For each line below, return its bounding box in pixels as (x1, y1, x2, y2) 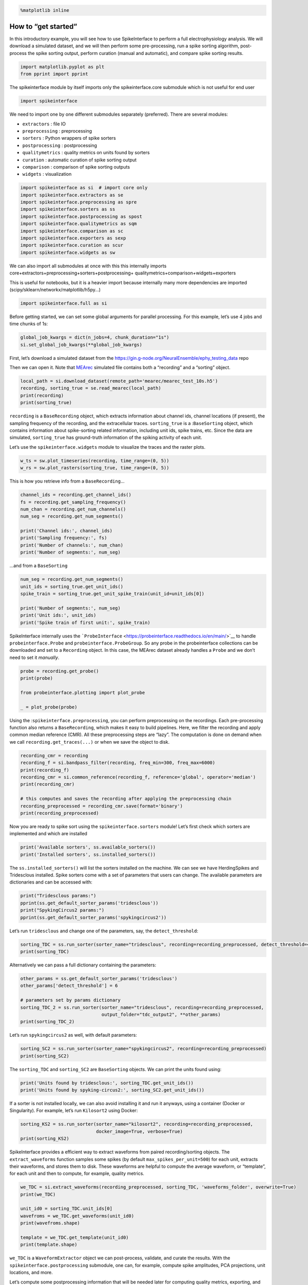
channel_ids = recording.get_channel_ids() (20, 492, 132, 498)
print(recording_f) (20, 767, 69, 773)
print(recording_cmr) (20, 781, 75, 787)
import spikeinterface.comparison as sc (20, 228, 123, 234)
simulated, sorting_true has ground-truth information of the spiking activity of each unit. (9, 434, 202, 440)
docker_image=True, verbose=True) (95, 1128, 183, 1134)
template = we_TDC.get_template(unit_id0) (20, 1235, 129, 1241)
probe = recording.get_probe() (20, 668, 100, 674)
